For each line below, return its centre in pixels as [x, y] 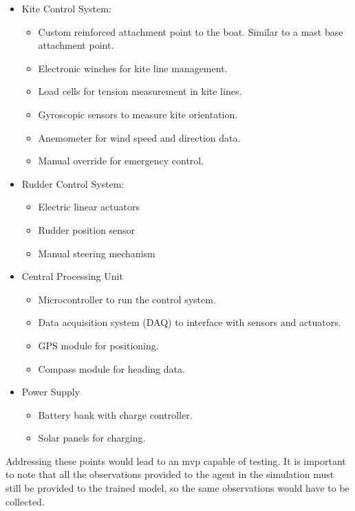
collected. [25, 501]
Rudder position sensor [87, 229]
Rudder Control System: [73, 183]
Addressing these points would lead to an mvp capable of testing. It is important [176, 460]
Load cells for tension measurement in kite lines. [140, 91]
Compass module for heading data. [111, 368]
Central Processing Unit [72, 276]
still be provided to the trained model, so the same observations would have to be [177, 488]
